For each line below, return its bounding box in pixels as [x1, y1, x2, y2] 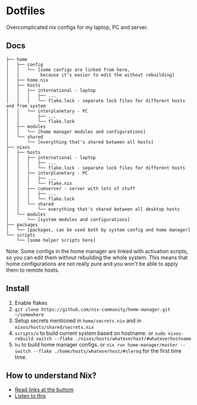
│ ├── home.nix [6, 77, 49, 83]
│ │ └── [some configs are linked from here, [6, 67, 131, 73]
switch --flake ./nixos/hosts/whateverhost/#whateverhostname [36, 335, 192, 342]
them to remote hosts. [6, 266, 60, 273]
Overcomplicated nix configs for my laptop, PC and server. [6, 24, 148, 31]
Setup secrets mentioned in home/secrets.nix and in [14, 317, 142, 324]
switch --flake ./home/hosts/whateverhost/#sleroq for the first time [14, 347, 182, 354]
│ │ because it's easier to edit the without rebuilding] [6, 72, 175, 78]
